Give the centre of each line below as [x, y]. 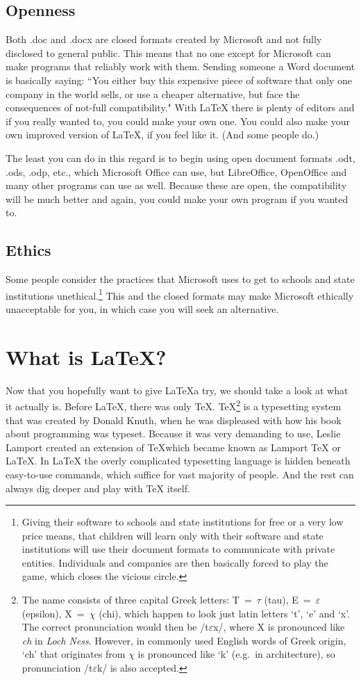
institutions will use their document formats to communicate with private [178, 549]
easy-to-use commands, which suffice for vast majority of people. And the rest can [180, 474]
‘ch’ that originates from [74, 654]
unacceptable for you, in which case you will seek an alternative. [142, 308]
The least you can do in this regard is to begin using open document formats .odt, [180, 157]
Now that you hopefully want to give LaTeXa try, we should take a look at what [177, 390]
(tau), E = [287, 600]
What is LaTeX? [86, 356]
